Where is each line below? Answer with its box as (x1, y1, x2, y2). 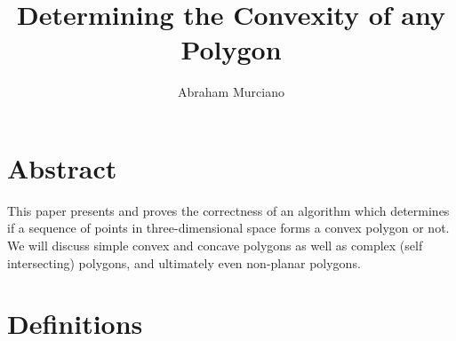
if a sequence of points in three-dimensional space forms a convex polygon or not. (7, 218, 450, 237)
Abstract (7, 149, 117, 186)
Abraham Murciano (178, 83, 284, 101)
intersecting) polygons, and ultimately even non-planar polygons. (7, 253, 361, 272)
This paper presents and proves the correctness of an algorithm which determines (7, 201, 450, 219)
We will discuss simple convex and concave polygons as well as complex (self (7, 236, 423, 255)
